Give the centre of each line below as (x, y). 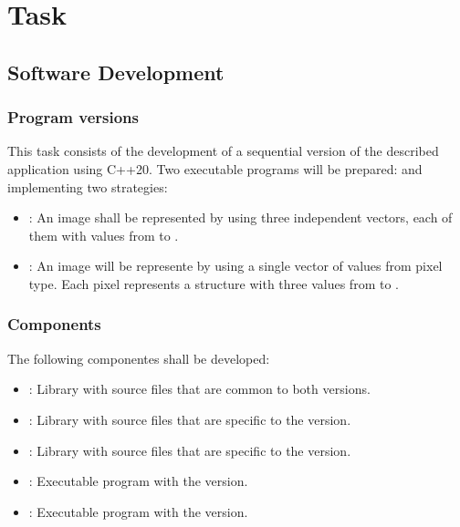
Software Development (116, 72)
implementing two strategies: (88, 186)
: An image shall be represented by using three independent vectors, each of (240, 217)
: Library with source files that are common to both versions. (199, 389)
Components (54, 324)
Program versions (73, 117)
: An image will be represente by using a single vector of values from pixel (235, 266)
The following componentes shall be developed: (139, 358)
